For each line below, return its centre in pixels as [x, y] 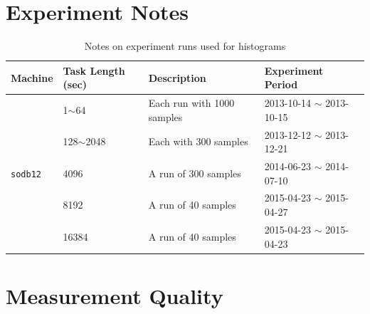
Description [177, 77]
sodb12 [26, 174]
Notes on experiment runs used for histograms [185, 46]
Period [281, 84]
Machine [32, 77]
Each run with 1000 [191, 103]
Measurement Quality [115, 295]
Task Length [94, 70]
